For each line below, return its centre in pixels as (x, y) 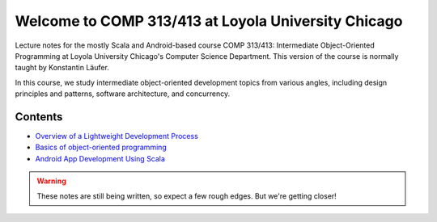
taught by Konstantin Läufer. (62, 68)
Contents (39, 117)
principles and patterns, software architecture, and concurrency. (123, 94)
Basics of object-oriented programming (101, 147)
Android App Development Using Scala (100, 158)
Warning (51, 181)
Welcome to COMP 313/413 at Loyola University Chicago (209, 21)
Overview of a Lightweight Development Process (117, 136)
